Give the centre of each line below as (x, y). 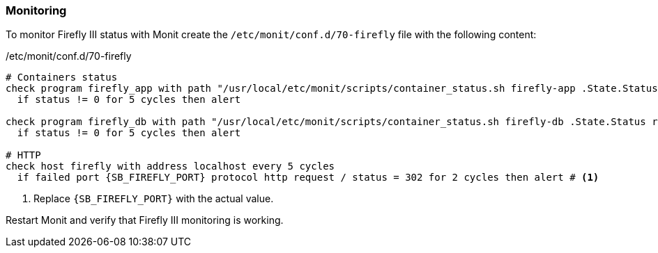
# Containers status (62, 77)
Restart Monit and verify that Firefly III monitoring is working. (145, 220)
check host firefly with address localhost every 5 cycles (170, 166)
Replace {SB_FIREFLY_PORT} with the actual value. (154, 199)
